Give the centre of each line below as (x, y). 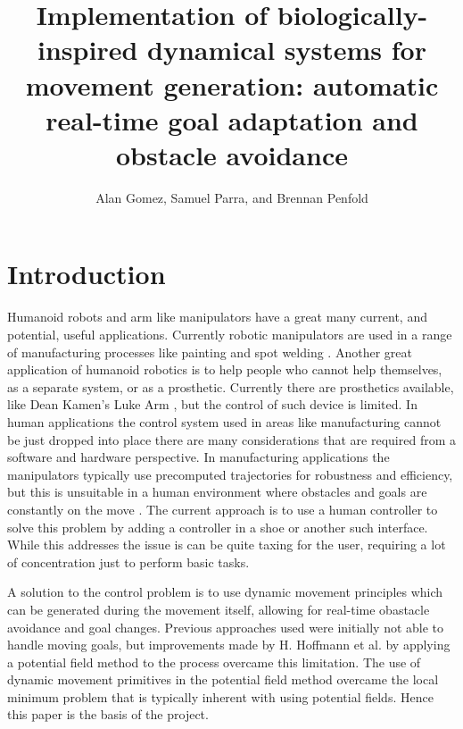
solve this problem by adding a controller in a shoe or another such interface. (218, 527)
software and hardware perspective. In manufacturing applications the (198, 457)
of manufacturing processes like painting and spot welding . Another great (210, 352)
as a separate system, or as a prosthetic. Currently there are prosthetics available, (231, 386)
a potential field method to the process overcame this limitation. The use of (214, 662)
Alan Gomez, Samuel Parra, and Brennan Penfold (232, 197)
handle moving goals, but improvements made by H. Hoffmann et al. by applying (229, 645)
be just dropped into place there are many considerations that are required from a (232, 439)
